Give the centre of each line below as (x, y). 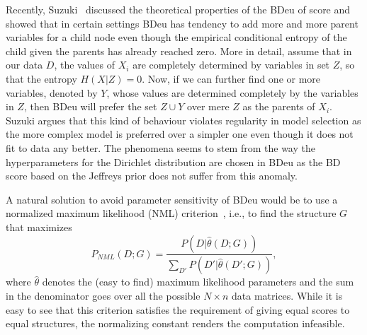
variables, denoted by (52, 92)
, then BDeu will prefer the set (90, 106)
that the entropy (41, 78)
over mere (208, 106)
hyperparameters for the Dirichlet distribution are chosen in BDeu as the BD (173, 161)
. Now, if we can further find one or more (231, 78)
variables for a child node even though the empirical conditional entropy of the (176, 37)
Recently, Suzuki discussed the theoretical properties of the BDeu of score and (178, 9)
